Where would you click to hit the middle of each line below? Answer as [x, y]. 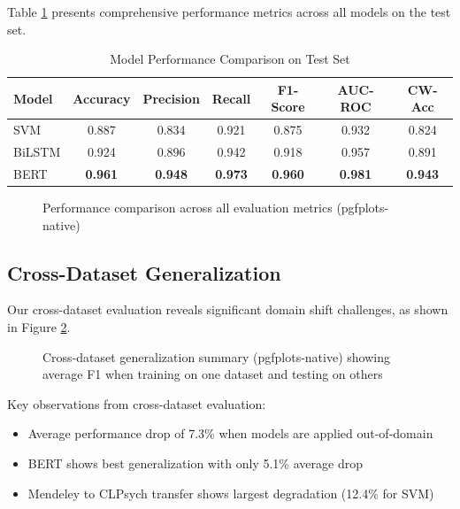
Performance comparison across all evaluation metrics [188, 207]
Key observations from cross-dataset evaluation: [137, 403]
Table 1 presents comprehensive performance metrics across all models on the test [229, 12]
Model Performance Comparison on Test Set [230, 59]
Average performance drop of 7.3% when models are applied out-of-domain [230, 433]
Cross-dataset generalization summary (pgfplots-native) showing [216, 356]
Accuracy [102, 98]
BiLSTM [37, 152]
